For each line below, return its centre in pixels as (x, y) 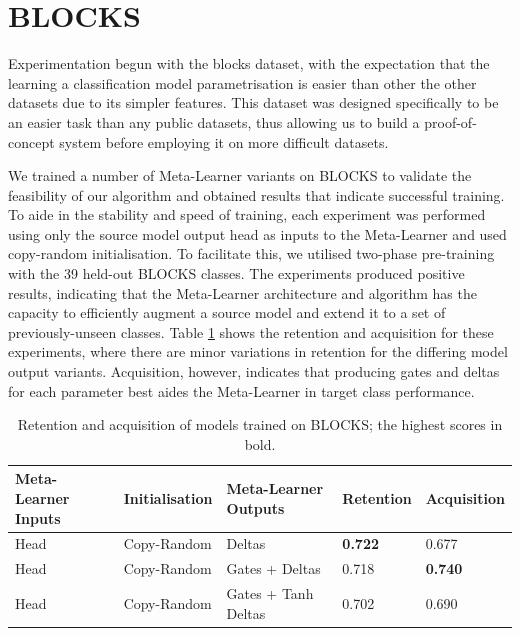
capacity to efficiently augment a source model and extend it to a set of (227, 312)
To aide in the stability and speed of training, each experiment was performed (247, 214)
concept (31, 141)
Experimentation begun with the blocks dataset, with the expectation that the (249, 63)
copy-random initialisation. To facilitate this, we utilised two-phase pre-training (251, 253)
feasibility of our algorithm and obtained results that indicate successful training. (256, 194)
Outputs (255, 507)
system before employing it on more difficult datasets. (224, 141)
